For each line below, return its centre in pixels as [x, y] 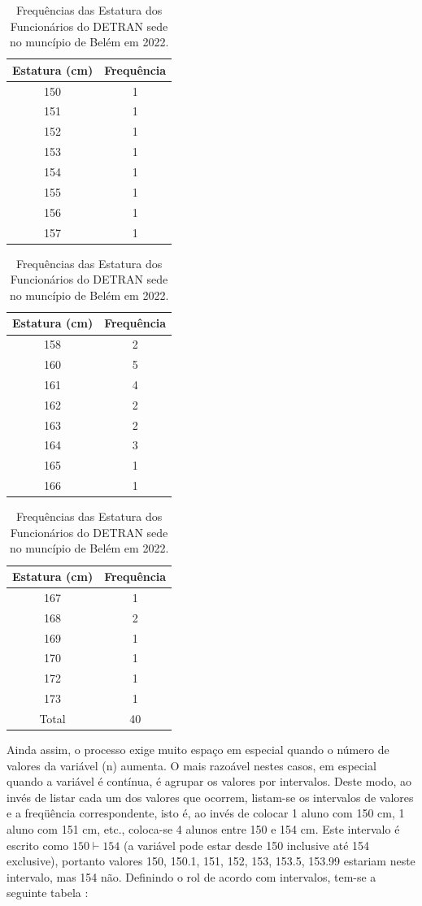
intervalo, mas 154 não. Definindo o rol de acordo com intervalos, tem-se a [191, 876]
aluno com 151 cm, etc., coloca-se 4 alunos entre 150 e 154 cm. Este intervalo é [203, 829]
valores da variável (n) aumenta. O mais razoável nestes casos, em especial [191, 765]
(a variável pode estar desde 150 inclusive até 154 [246, 845]
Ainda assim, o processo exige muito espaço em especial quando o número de [198, 750]
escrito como [38, 845]
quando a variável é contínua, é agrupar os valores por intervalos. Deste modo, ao [209, 781]
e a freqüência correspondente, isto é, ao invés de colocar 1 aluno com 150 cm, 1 [206, 813]
